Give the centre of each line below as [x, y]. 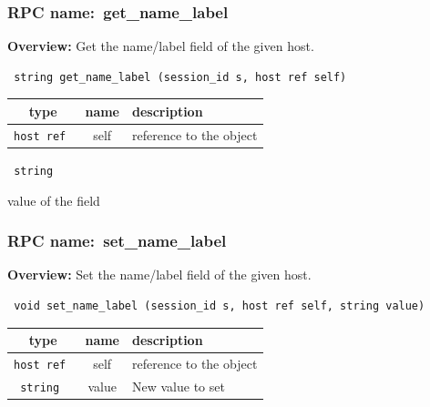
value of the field [54, 200]
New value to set [179, 386]
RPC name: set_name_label [117, 241]
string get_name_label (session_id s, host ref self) [180, 77]
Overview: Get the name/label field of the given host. [161, 46]
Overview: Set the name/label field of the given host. [159, 275]
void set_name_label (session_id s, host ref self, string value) [220, 305]
